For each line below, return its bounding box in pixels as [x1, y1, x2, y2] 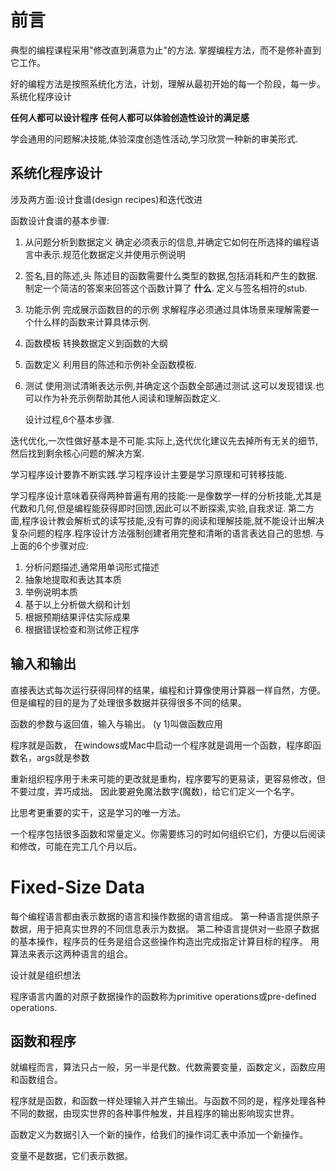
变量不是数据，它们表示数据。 [10, 1150, 133, 1162]
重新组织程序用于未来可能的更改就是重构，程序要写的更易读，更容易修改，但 [10, 772, 326, 785]
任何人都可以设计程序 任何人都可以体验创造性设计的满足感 [10, 111, 250, 123]
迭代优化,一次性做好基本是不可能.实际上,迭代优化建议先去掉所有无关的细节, [10, 434, 319, 446]
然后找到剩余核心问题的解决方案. [10, 447, 145, 459]
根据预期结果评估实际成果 [24, 611, 131, 623]
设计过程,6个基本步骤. [24, 413, 115, 425]
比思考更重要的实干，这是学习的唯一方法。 [10, 806, 186, 818]
